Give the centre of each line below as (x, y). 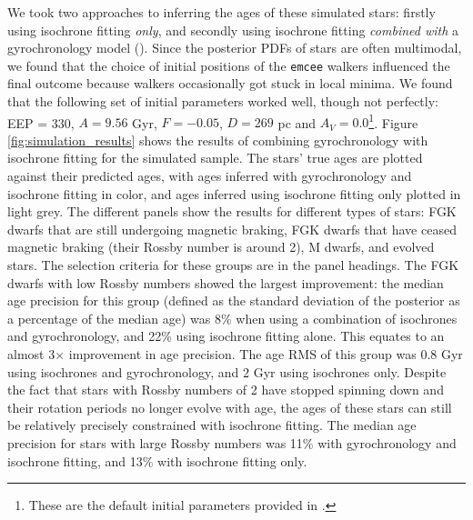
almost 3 (31, 354)
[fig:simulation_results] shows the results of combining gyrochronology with (218, 140)
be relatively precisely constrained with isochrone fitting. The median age (212, 425)
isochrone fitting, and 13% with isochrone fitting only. (157, 460)
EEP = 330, (41, 122)
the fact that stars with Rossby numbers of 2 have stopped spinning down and (226, 390)
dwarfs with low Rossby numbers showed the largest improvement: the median (226, 282)
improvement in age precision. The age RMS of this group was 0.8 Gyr (266, 354)
